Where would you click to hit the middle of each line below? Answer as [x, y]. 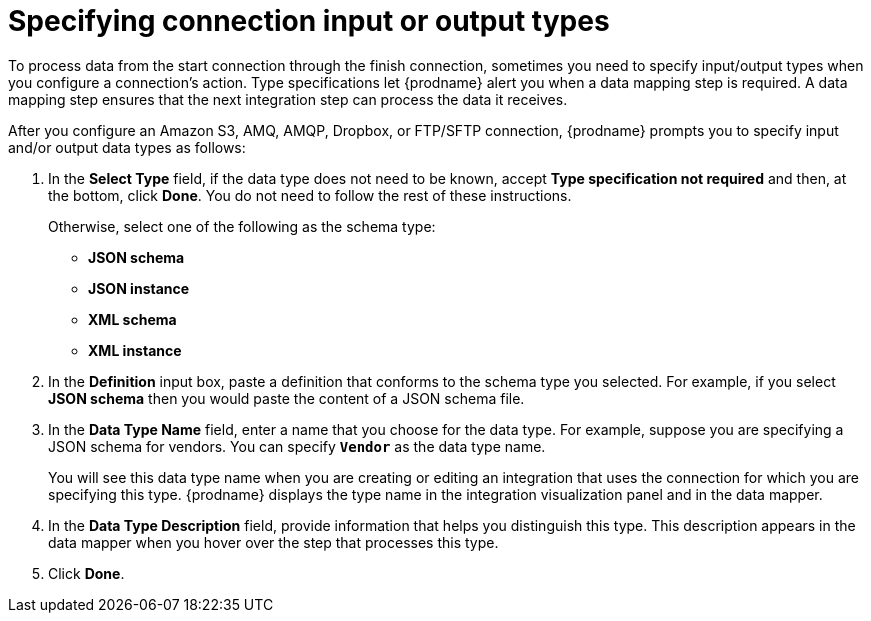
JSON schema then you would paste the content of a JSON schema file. [286, 398]
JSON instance [139, 288]
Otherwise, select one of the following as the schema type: [242, 226]
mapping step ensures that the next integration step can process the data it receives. [288, 99]
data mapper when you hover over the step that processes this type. [273, 542]
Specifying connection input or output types [309, 21]
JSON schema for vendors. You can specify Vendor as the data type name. [297, 446]
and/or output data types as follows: [127, 147]
